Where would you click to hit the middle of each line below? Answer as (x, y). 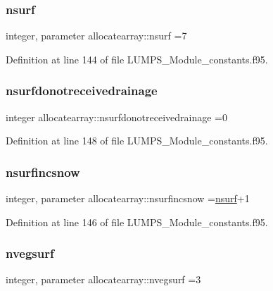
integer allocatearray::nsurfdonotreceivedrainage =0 (116, 117)
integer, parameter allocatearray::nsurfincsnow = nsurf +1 (128, 198)
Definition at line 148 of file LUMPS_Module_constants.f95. (137, 141)
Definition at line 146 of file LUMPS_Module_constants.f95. (137, 222)
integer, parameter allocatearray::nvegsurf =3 (103, 279)
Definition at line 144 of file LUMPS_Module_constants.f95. (137, 59)
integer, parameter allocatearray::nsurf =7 (96, 36)
